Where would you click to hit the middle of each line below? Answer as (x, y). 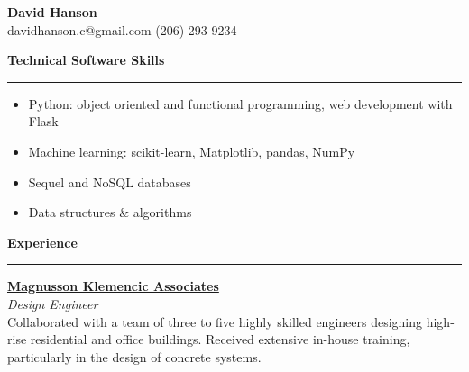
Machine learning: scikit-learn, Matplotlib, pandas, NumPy (192, 151)
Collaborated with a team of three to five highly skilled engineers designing (215, 321)
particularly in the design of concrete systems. (134, 356)
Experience (42, 242)
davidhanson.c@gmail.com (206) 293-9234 (122, 29)
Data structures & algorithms (110, 212)
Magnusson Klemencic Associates (113, 286)
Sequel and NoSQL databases (110, 181)
